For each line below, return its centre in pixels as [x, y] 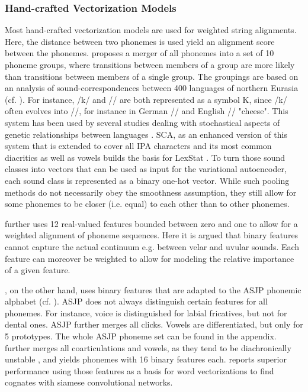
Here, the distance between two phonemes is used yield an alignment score [140, 41]
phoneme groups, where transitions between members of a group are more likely [150, 64]
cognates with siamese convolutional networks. [89, 382]
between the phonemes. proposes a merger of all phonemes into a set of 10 [139, 53]
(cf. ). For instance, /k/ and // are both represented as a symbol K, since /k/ [146, 99]
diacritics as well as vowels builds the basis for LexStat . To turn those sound [145, 157]
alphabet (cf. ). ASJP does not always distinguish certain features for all [136, 301]
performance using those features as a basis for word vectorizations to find [139, 370]
